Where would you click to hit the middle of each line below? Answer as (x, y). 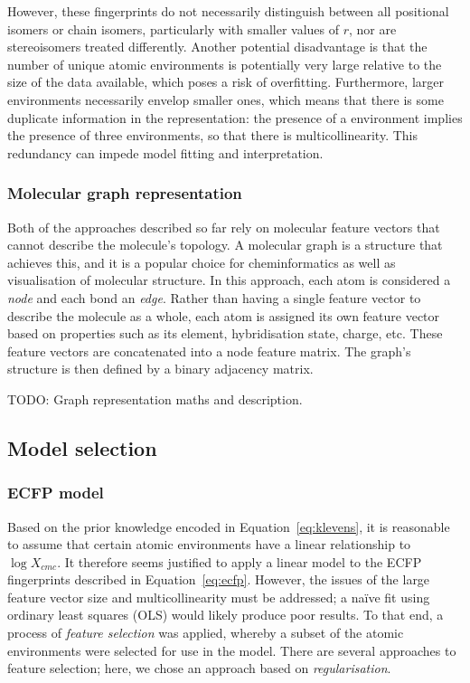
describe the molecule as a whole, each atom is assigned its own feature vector (224, 315)
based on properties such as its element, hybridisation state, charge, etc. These (225, 333)
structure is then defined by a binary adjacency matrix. (160, 369)
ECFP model (56, 493)
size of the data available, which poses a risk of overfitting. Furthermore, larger (226, 82)
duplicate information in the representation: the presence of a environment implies (235, 117)
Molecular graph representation (125, 193)
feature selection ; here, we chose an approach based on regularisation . (199, 668)
